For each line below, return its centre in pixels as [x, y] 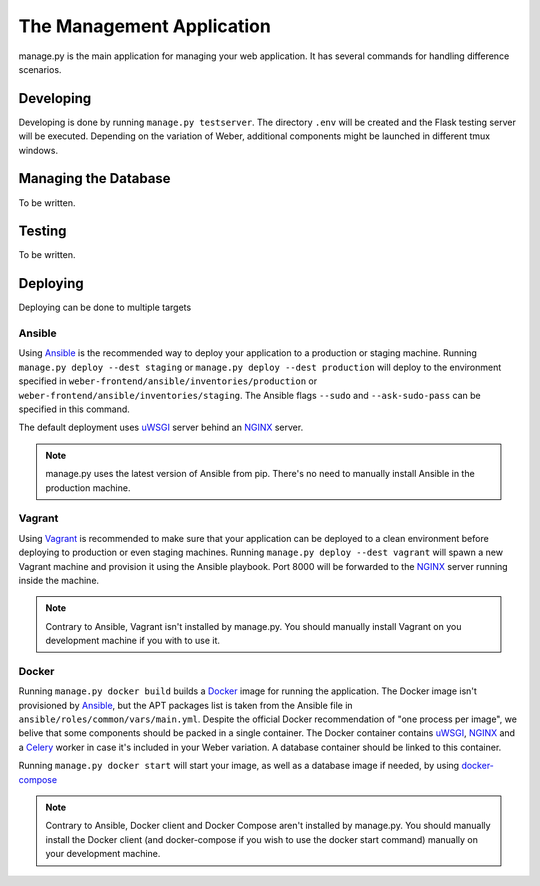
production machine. [88, 487]
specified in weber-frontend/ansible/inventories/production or [168, 381]
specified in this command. [74, 409]
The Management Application [145, 26]
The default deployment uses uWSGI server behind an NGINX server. [161, 427]
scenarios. [40, 69]
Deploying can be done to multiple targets [105, 307]
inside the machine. [59, 580]
